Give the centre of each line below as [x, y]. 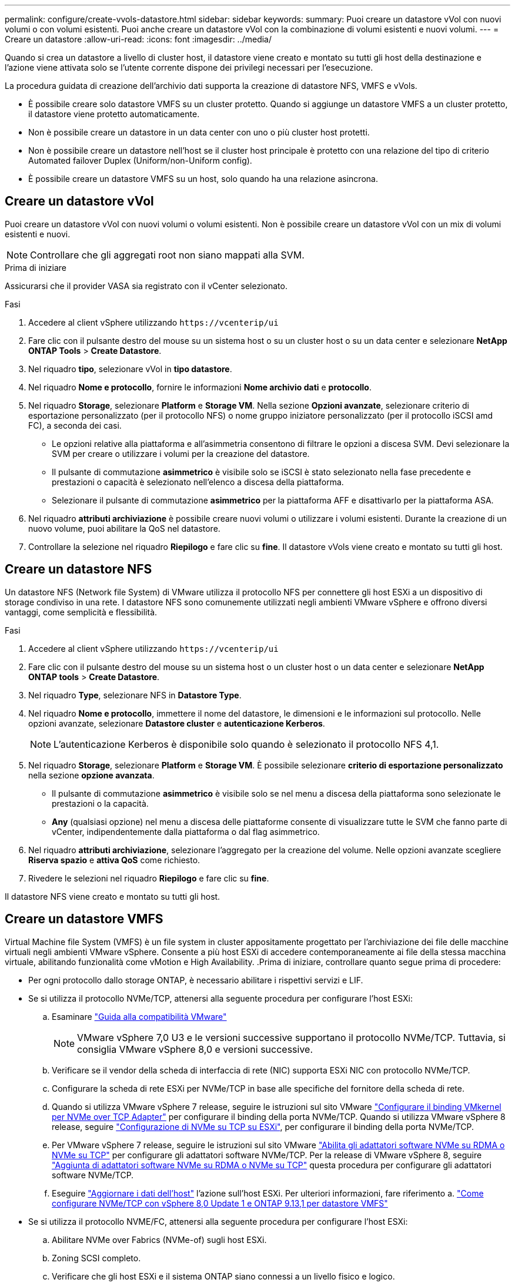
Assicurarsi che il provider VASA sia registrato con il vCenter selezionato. [146, 286]
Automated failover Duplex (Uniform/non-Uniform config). [140, 160]
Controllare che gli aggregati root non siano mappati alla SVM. [167, 255]
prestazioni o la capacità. [100, 803]
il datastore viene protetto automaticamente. [114, 114]
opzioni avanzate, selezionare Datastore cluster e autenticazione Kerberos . [177, 723]
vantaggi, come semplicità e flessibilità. [81, 612]
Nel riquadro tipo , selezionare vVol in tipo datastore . [130, 369]
